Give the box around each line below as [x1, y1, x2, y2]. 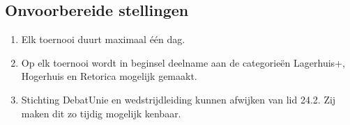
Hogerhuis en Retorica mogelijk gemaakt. [21, 69, 197, 83]
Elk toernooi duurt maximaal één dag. [21, 32, 185, 47]
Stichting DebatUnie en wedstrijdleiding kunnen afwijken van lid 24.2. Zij [21, 92, 336, 106]
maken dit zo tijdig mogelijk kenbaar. [21, 106, 181, 120]
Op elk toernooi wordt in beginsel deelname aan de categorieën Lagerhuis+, [21, 55, 345, 69]
